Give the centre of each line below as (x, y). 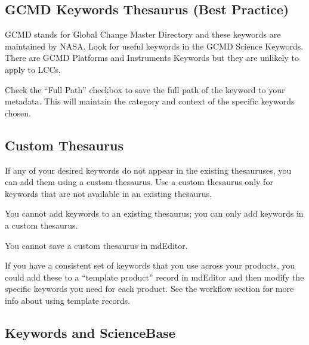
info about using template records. (68, 300)
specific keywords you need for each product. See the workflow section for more (149, 289)
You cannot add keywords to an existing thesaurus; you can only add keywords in (154, 213)
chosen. (18, 113)
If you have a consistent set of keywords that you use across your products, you (150, 265)
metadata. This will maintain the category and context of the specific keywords (150, 101)
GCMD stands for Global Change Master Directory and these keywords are (143, 34)
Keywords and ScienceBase (90, 332)
